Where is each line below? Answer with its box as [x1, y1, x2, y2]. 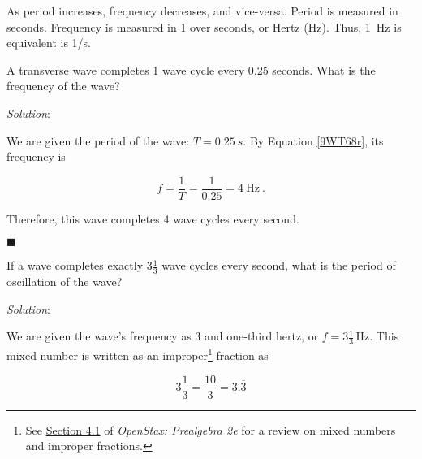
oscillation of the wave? [6, 273, 123, 290]
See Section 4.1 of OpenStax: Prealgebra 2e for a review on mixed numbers [25, 421, 396, 438]
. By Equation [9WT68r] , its [243, 132, 384, 149]
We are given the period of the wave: [6, 132, 190, 149]
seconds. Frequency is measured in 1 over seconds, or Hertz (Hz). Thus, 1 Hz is [6, 18, 402, 35]
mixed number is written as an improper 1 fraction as [6, 344, 269, 363]
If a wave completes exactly [6, 257, 144, 274]
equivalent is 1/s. [6, 34, 91, 51]
